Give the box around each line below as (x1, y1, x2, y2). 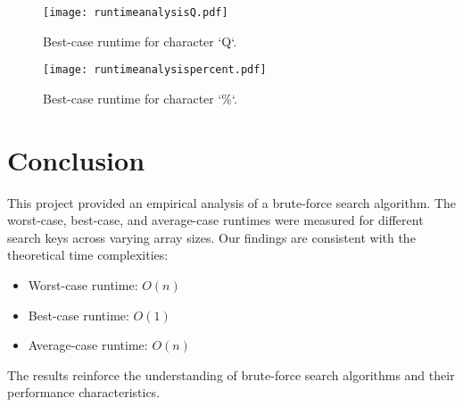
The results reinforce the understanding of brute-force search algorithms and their (7, 365, 455, 384)
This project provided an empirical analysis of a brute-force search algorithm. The (7, 193, 457, 212)
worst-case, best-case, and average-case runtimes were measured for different (7, 211, 424, 229)
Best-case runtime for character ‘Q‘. (43, 31, 237, 50)
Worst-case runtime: (28, 276, 138, 294)
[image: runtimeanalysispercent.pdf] (43, 63, 267, 77)
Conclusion (7, 141, 145, 178)
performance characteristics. (7, 383, 161, 402)
